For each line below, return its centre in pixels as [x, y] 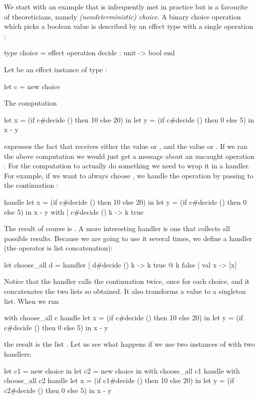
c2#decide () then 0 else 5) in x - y [58, 390]
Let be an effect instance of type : [56, 69]
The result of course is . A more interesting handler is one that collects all [117, 228]
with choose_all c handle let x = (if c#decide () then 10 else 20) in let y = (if [124, 318]
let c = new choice [32, 86]
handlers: [18, 354]
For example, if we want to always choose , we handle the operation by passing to [129, 175]
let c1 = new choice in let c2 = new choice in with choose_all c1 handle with [122, 370]
